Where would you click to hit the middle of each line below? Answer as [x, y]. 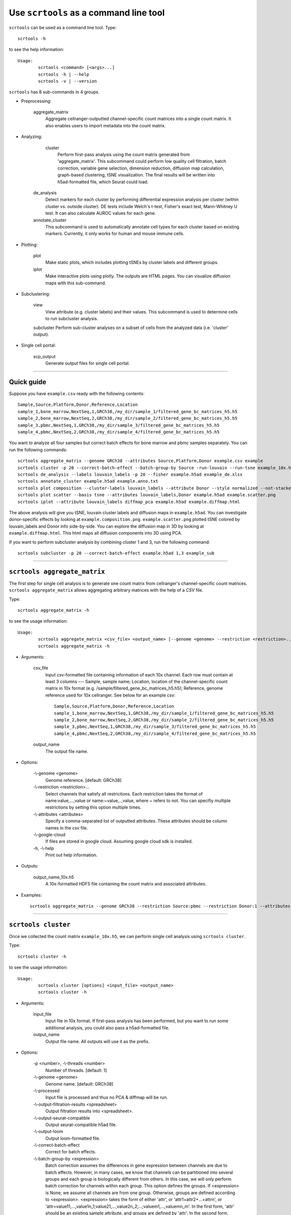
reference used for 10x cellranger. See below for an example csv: [110, 695]
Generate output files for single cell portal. [88, 363]
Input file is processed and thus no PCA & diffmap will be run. [107, 1097]
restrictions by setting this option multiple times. [93, 807]
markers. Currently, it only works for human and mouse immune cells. [115, 234]
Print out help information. [72, 855]
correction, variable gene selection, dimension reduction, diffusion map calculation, [141, 168]
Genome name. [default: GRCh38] [79, 1084]
